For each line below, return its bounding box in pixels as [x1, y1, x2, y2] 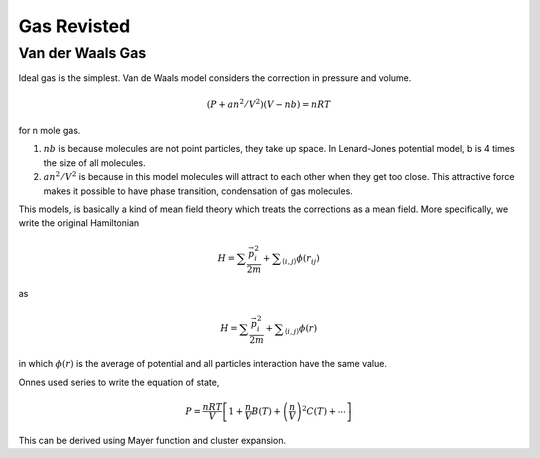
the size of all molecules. [43, 156, 146, 169]
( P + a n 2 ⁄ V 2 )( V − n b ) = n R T [206, 96, 331, 110]
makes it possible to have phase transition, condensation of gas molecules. [43, 185, 354, 197]
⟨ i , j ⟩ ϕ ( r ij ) [281, 252, 320, 266]
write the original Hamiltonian [18, 217, 140, 229]
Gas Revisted [18, 15, 131, 37]
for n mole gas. [18, 124, 81, 136]
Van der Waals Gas [18, 44, 147, 62]
